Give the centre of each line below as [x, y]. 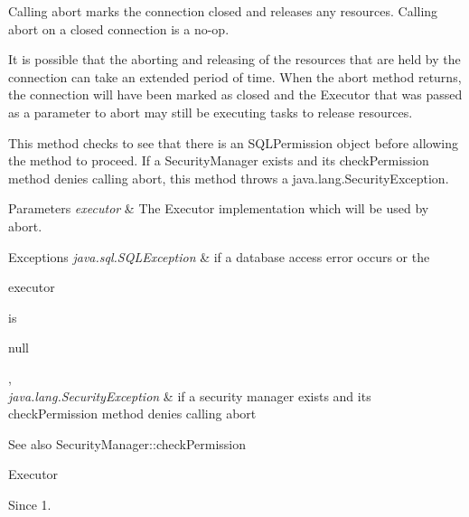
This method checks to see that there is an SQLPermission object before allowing [233, 142]
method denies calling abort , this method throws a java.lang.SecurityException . [229, 178]
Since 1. [30, 504]
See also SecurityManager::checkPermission [127, 443]
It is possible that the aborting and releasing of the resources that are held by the [234, 59]
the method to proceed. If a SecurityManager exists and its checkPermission [219, 160]
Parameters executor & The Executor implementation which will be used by [219, 208]
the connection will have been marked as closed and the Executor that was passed [235, 94]
